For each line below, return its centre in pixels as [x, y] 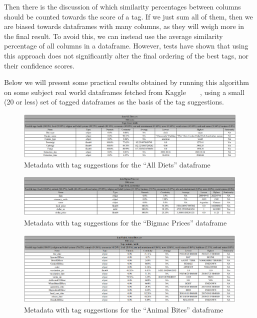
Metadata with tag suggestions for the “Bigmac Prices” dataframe [125, 223]
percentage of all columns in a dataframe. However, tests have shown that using [126, 46]
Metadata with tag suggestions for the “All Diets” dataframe [117, 164]
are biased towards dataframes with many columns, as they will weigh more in [124, 26]
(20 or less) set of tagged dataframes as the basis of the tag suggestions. [114, 102]
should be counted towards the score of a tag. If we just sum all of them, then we [128, 16]
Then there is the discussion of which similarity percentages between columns [122, 6]
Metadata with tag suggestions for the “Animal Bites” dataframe [124, 309]
